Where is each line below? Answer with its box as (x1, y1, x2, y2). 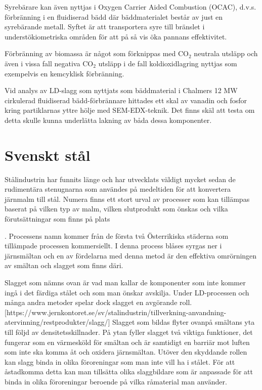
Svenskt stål (5, 144, 91, 165)
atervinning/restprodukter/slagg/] (5, 317, 110, 327)
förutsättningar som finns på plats (5, 213, 110, 224)
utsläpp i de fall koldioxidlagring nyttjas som (98, 58, 237, 68)
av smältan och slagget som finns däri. (5, 260, 123, 271)
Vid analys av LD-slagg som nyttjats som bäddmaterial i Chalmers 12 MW (5, 85, 238, 96)
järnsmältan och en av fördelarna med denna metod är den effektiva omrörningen (5, 250, 257, 261)
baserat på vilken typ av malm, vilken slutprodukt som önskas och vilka (5, 203, 228, 214)
